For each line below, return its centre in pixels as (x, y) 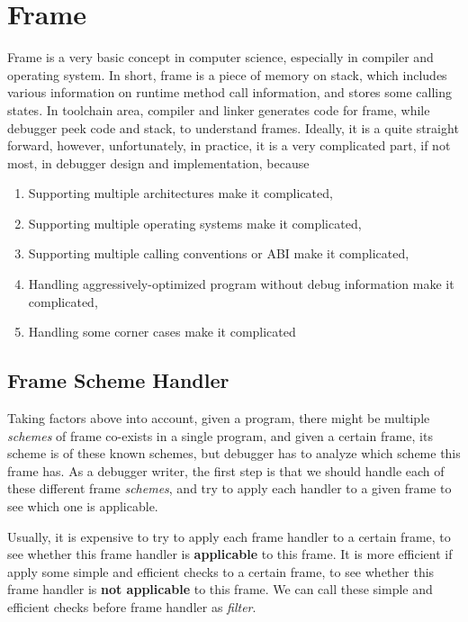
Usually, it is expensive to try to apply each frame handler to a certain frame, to (229, 536)
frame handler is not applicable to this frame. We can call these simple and (220, 589)
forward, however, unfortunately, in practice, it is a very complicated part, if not (229, 145)
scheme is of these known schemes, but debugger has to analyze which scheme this (234, 453)
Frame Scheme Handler (118, 380)
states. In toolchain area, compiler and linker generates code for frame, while (219, 109)
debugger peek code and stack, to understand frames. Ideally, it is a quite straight (233, 127)
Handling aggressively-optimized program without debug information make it (241, 284)
